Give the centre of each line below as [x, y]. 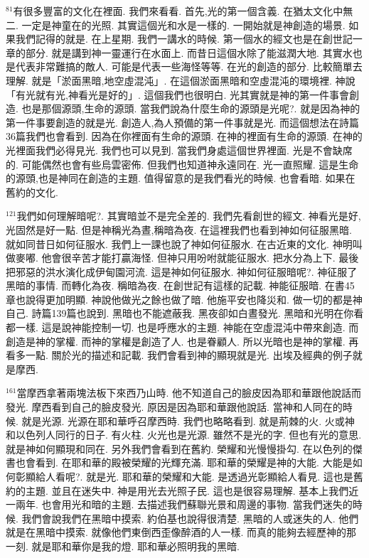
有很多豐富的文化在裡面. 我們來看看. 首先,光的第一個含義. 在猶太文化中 [178, 11]
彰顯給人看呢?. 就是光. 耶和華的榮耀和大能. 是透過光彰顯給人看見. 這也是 [184, 476]
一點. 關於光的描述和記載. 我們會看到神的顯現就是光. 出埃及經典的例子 [189, 355]
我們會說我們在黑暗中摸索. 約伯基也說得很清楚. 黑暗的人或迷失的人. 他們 [190, 518]
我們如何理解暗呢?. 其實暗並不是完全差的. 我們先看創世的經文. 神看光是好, [189, 216]
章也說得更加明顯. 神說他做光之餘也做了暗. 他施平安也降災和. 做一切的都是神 [184, 299]
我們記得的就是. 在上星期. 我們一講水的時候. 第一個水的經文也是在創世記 [184, 39]
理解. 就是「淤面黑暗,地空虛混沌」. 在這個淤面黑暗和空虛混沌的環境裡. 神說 [181, 80]
